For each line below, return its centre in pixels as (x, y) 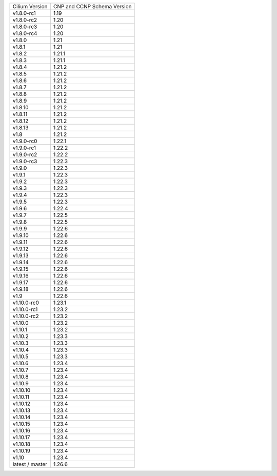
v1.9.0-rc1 (24, 148)
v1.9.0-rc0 (25, 141)
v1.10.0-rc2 (26, 316)
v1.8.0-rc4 (25, 33)
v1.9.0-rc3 (25, 161)
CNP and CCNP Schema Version (92, 6)
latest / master (30, 464)
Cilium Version (30, 6)
